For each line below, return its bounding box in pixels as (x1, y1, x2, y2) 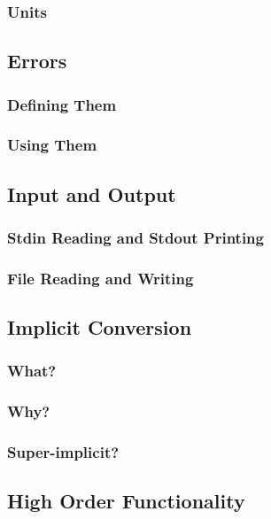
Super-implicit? (7, 441, 120, 463)
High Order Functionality (7, 487, 245, 515)
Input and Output (7, 180, 176, 207)
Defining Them (7, 93, 117, 115)
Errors (7, 47, 67, 74)
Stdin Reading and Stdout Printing (7, 227, 264, 249)
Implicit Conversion (7, 314, 192, 341)
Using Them (7, 134, 97, 156)
